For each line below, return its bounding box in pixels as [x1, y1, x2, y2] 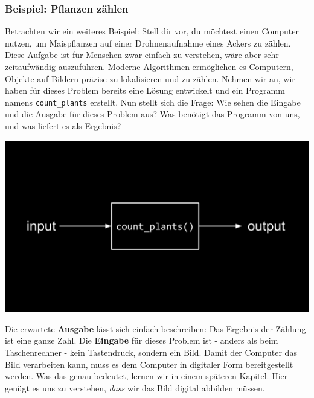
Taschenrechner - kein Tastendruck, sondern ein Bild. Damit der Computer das [5, 345, 297, 358]
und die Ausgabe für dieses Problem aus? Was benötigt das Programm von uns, [5, 108, 300, 120]
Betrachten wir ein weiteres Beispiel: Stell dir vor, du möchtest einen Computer [5, 25, 299, 37]
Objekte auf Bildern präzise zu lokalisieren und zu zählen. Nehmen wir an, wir [5, 72, 295, 85]
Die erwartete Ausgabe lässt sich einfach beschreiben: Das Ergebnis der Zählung [5, 322, 306, 335]
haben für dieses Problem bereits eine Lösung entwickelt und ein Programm [5, 84, 285, 97]
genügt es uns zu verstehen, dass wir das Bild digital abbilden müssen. [5, 381, 265, 394]
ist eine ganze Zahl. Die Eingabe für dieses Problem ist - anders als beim [5, 334, 278, 347]
